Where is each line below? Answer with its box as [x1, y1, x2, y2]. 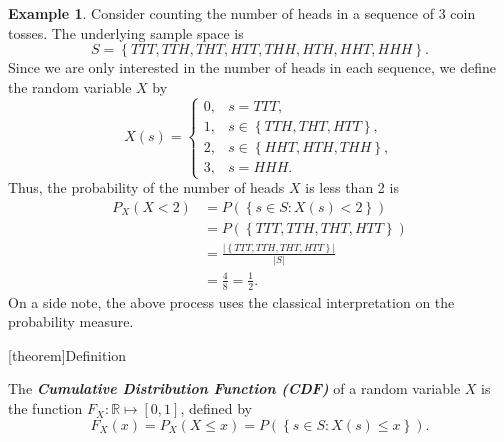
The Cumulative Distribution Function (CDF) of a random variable [8, 378, 461, 399]
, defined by [180, 398, 252, 419]
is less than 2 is [305, 177, 399, 197]
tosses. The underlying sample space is [8, 22, 244, 43]
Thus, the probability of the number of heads [8, 177, 285, 197]
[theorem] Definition [8, 344, 127, 365]
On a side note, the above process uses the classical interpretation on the [8, 291, 455, 312]
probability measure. [8, 311, 134, 332]
